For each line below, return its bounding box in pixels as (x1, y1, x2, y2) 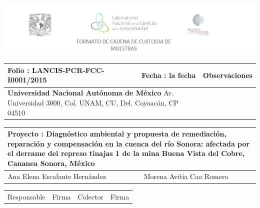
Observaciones (202, 69, 252, 80)
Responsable (7, 191, 45, 201)
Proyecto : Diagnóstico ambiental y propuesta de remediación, (7, 128, 227, 139)
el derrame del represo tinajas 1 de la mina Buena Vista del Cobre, (7, 148, 245, 158)
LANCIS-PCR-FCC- (32, 64, 104, 75)
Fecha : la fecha (141, 69, 196, 80)
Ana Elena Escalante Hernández (7, 170, 106, 181)
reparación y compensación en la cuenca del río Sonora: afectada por (7, 138, 250, 148)
